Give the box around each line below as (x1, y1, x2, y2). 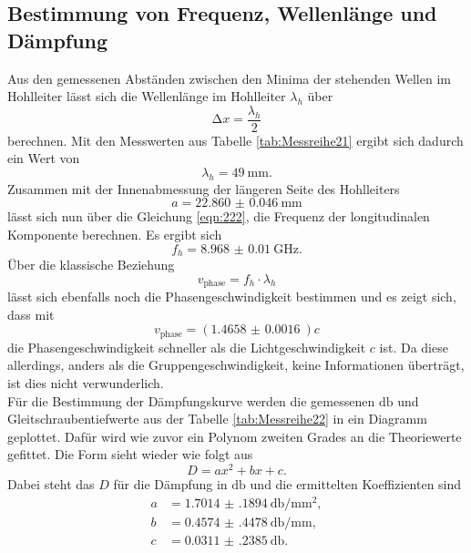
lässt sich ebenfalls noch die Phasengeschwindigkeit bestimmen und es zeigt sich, (7, 287, 456, 306)
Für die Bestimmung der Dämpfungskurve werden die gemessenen (7, 391, 375, 410)
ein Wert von (7, 148, 80, 168)
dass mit (7, 304, 55, 323)
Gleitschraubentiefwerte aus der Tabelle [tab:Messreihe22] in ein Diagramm (7, 409, 427, 428)
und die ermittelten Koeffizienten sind (250, 474, 462, 493)
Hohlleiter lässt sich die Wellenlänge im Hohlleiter (7, 87, 286, 106)
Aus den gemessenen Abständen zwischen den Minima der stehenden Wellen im (7, 68, 451, 87)
